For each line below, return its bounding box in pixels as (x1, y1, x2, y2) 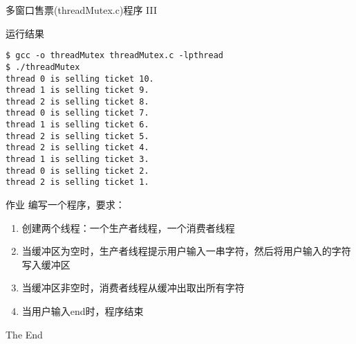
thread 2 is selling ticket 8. (6, 96, 149, 107)
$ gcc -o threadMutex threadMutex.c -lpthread (6, 51, 223, 61)
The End (6, 327, 43, 341)
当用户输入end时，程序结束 (21, 304, 144, 318)
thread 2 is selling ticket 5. (6, 131, 149, 141)
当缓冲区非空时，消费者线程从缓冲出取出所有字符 (21, 280, 245, 295)
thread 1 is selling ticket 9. (6, 85, 149, 96)
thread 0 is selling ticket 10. (6, 73, 154, 84)
